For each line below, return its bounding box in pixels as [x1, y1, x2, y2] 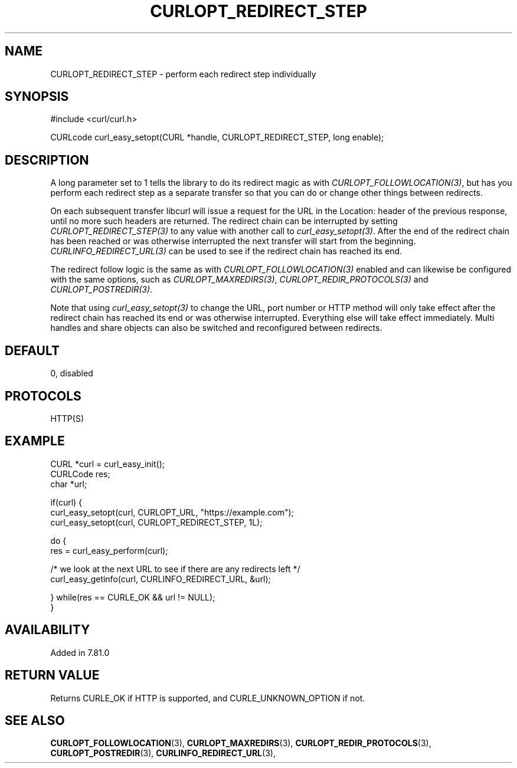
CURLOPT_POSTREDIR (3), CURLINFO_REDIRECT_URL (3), [50, 748, 276, 759]
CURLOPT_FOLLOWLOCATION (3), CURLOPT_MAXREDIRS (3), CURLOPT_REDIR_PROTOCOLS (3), [50, 738, 431, 749]
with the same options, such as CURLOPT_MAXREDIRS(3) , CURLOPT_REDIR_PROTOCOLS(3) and [50, 274, 428, 285]
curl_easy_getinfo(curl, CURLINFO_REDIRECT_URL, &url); [50, 573, 271, 584]
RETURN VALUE [5, 668, 100, 683]
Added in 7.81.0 [50, 647, 110, 658]
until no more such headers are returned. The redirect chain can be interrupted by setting [50, 216, 398, 227]
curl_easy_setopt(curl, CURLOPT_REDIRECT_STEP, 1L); [50, 517, 263, 527]
